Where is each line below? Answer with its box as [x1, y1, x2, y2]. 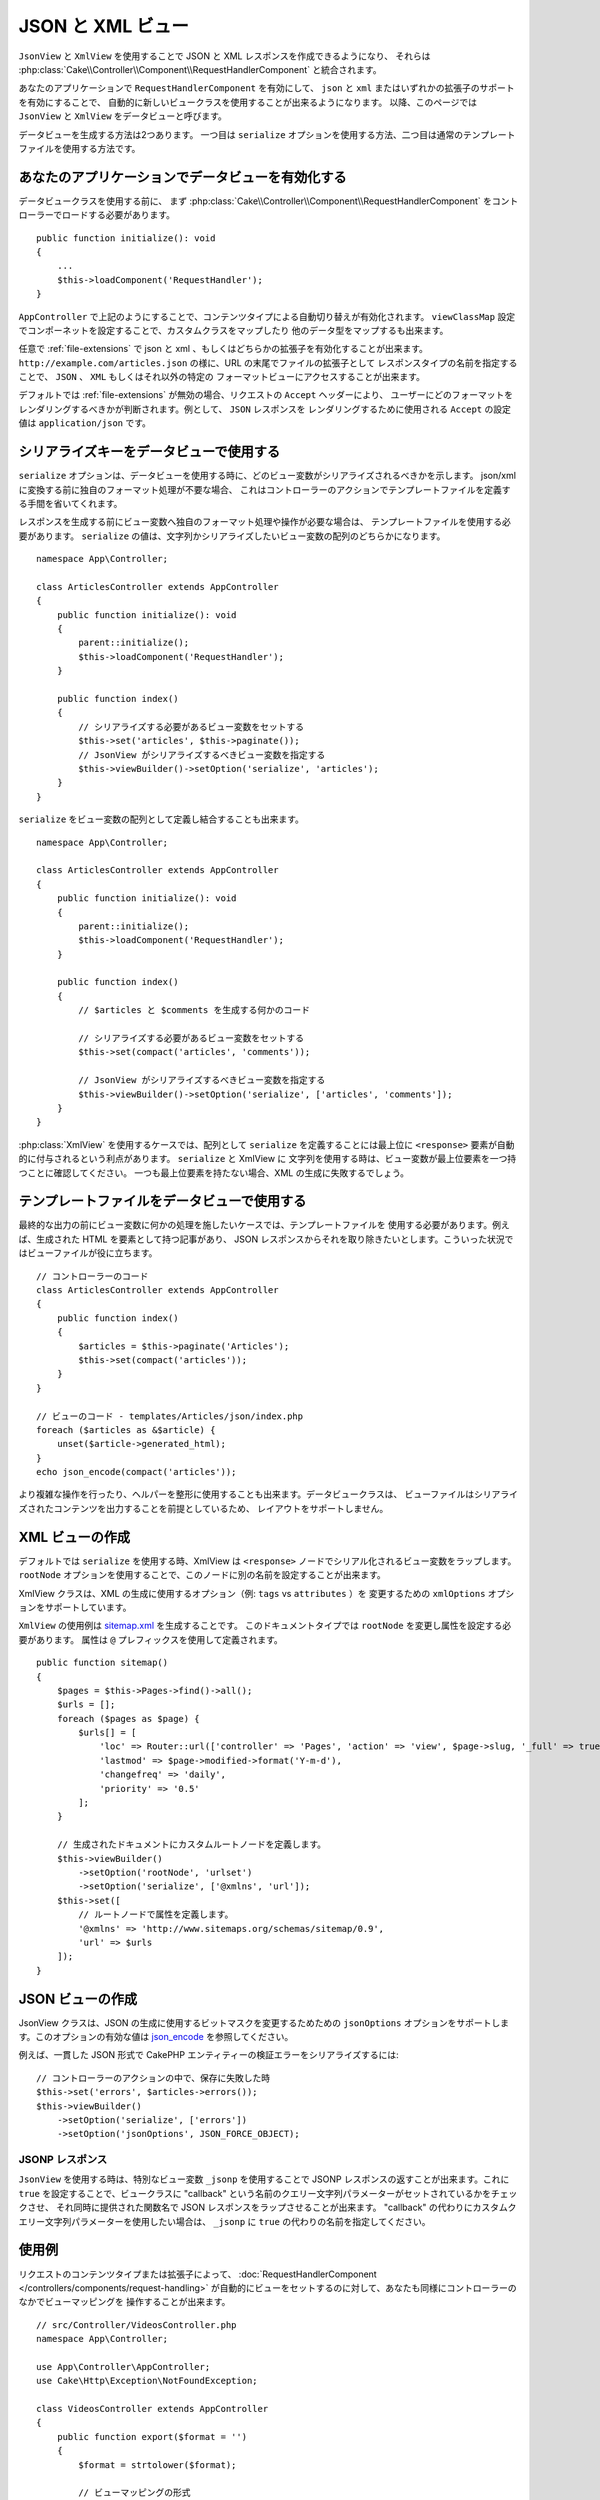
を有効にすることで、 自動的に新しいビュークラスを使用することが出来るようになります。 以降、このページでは [18, 96, 478, 108]
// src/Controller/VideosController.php [36, 2319, 237, 2330]
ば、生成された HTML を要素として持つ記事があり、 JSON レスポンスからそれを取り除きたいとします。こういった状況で [18, 1233, 514, 1245]
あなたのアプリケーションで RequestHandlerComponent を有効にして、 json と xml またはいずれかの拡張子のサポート [18, 82, 515, 94]
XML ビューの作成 [18, 1528, 130, 1545]
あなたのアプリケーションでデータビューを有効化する [18, 168, 347, 185]
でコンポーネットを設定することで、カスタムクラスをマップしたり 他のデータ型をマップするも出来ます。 [18, 324, 449, 336]
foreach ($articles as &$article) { [36, 1424, 216, 1435]
